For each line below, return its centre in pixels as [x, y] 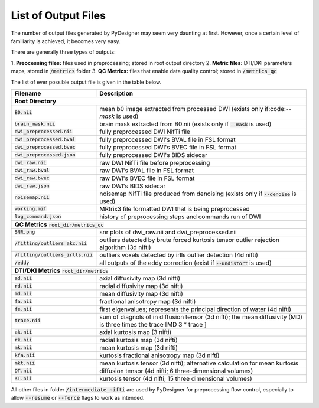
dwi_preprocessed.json [45, 155]
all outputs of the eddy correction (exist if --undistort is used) [185, 263]
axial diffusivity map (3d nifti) [140, 278]
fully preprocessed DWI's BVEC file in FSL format [168, 147]
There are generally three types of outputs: [64, 52]
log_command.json [38, 216]
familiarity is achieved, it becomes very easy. [66, 41]
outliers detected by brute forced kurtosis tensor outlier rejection [190, 240]
